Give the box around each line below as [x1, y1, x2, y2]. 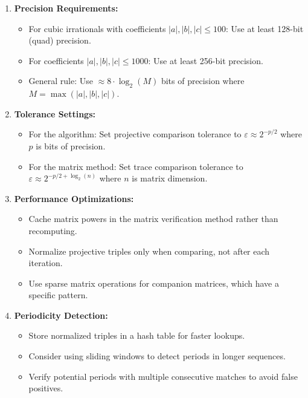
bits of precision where [161, 74, 245, 87]
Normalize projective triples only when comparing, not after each [28, 244, 270, 257]
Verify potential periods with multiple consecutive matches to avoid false [28, 370, 298, 382]
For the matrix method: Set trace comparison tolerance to [28, 160, 243, 172]
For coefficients [28, 54, 84, 67]
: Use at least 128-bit [226, 22, 304, 34]
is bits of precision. [36, 139, 106, 152]
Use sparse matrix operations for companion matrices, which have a [28, 276, 279, 289]
